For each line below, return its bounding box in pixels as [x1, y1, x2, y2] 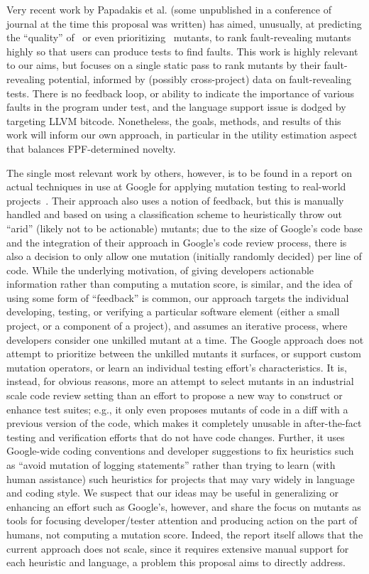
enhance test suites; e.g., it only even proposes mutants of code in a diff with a [6, 401, 348, 416]
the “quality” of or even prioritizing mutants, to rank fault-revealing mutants [6, 30, 351, 45]
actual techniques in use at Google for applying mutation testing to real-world [6, 179, 346, 194]
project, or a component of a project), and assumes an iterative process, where [6, 318, 348, 333]
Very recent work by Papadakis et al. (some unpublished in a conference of [6, 2, 331, 16]
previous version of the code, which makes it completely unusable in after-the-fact [6, 416, 362, 430]
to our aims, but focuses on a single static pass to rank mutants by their [6, 58, 321, 72]
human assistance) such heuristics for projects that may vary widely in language [6, 471, 355, 486]
